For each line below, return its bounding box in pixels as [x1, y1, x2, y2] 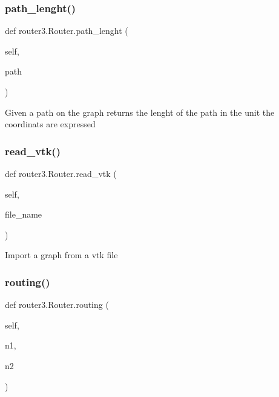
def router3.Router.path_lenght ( [5, 24, 128, 37]
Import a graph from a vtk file [5, 249, 118, 261]
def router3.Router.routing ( [5, 298, 109, 311]
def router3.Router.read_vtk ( [5, 167, 117, 179]
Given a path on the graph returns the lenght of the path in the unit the [5, 105, 275, 118]
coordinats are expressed [5, 118, 96, 130]
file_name [5, 208, 42, 221]
